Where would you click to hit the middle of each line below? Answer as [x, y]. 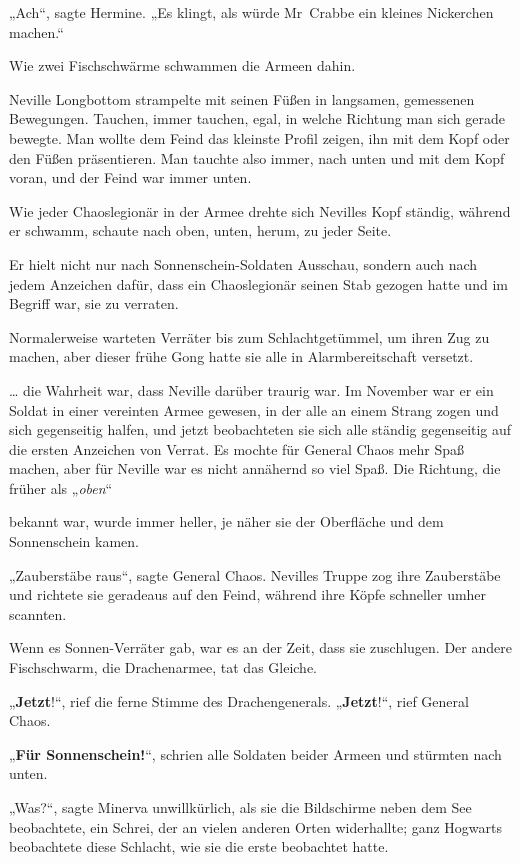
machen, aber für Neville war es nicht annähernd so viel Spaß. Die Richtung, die [255, 468]
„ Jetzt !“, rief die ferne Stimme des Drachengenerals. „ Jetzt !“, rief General [239, 700]
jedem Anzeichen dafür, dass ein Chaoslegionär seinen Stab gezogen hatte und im [258, 283]
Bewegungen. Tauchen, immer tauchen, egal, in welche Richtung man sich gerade [257, 118]
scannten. [38, 613]
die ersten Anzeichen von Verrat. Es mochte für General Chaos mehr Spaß [236, 448]
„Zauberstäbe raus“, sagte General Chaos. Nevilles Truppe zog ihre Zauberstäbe [255, 574]
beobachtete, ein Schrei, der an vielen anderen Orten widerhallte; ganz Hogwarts [256, 826]
